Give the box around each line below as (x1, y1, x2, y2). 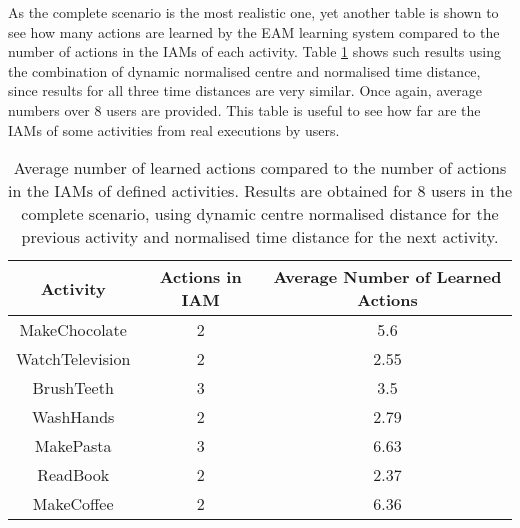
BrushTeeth (32, 376, 114, 400)
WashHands (31, 405, 115, 429)
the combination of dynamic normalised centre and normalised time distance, (8, 60, 481, 81)
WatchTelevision (16, 347, 131, 371)
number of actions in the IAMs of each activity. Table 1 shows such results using (8, 41, 501, 62)
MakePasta (34, 434, 112, 458)
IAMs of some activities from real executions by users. (8, 119, 340, 140)
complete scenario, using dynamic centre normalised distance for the (21, 202, 499, 226)
